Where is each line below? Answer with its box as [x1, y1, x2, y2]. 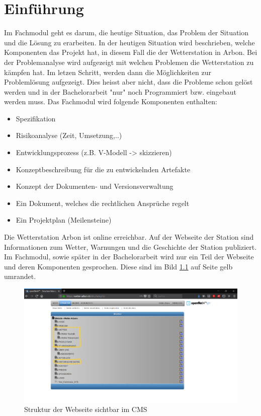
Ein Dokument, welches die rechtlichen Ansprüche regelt [16, 197, 190, 208]
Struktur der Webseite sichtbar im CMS [24, 404, 147, 414]
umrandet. [4, 271, 36, 282]
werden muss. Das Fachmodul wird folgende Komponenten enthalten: [4, 96, 217, 107]
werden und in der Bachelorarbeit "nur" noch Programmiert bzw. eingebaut [4, 86, 236, 97]
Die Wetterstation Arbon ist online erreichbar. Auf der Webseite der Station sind [4, 232, 254, 242]
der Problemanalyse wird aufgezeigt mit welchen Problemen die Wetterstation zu [4, 56, 254, 67]
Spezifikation [16, 113, 56, 123]
